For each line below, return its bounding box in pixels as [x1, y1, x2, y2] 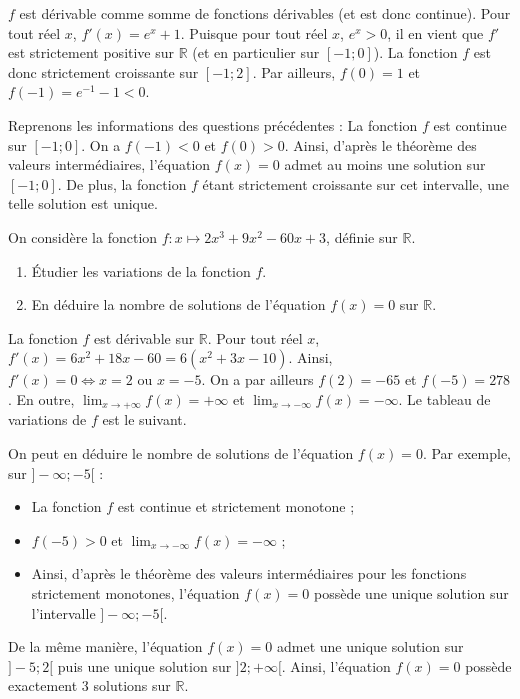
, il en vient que [387, 22, 484, 43]
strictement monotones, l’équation [31, 582, 240, 603]
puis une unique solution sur [57, 655, 232, 676]
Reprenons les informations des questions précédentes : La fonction [8, 114, 418, 135]
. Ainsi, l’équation [281, 655, 391, 676]
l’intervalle [31, 602, 96, 623]
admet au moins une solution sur [284, 154, 486, 175]
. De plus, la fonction [57, 173, 187, 194]
